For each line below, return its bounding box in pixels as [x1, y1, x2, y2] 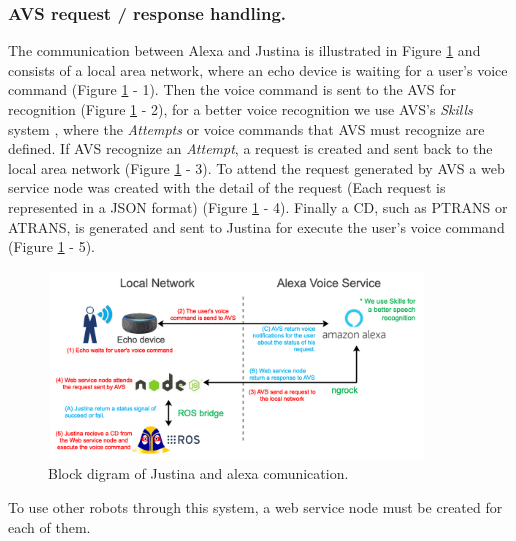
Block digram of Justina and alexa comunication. [48, 463, 349, 484]
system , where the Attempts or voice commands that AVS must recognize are [8, 118, 485, 139]
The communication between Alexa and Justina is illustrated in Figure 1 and [8, 40, 481, 61]
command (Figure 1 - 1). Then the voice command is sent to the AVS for [8, 79, 456, 100]
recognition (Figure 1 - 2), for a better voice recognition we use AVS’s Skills [8, 99, 473, 119]
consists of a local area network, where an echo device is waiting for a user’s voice [8, 59, 508, 80]
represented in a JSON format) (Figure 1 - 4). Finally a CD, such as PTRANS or [8, 196, 508, 217]
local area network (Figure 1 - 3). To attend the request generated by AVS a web [8, 157, 505, 178]
